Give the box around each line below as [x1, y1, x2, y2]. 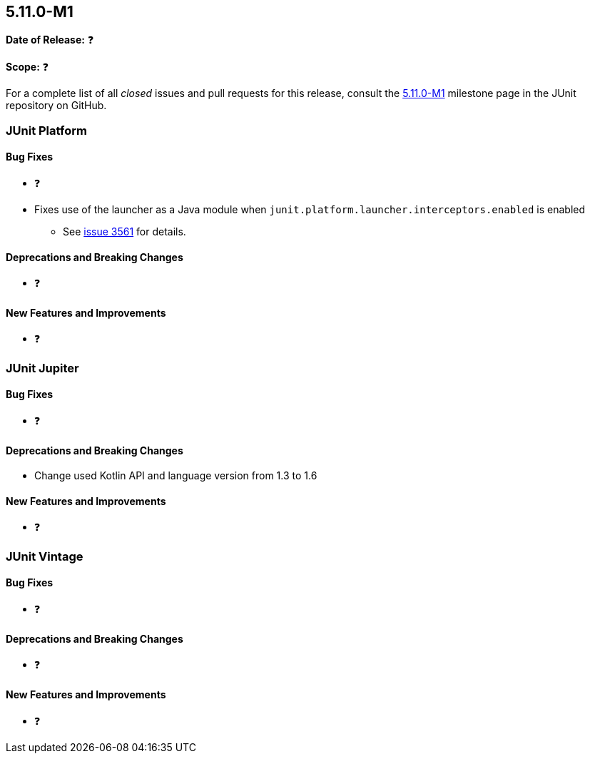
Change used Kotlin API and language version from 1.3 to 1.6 [34, 469, 317, 482]
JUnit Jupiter [6, 360, 79, 375]
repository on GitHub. [6, 99, 107, 112]
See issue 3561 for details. [63, 225, 186, 238]
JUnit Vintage [6, 549, 83, 564]
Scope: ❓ [6, 61, 49, 73]
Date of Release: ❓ [6, 34, 94, 46]
